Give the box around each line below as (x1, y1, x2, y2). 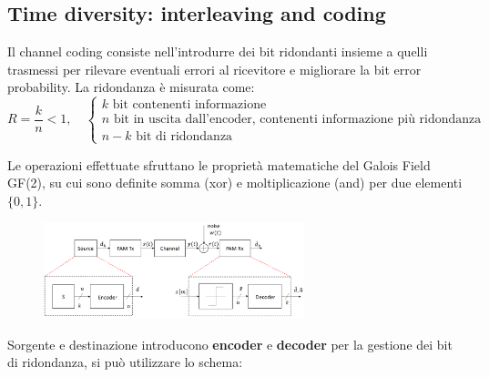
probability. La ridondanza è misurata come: (7, 77, 255, 97)
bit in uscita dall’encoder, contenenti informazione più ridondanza (113, 113, 482, 127)
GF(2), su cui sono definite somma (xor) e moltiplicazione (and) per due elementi (7, 173, 463, 192)
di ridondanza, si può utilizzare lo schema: (7, 352, 243, 372)
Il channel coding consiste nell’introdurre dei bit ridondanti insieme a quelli (7, 42, 428, 61)
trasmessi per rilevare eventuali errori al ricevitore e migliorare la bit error (7, 59, 422, 78)
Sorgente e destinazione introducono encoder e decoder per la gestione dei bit (7, 334, 453, 353)
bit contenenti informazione (112, 98, 267, 112)
